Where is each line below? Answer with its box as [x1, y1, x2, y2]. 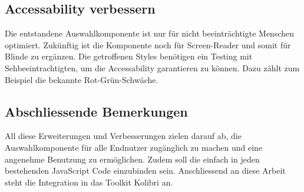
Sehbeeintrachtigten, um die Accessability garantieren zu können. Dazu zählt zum [5, 61, 300, 74]
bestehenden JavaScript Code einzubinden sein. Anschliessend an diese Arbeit [5, 164, 286, 177]
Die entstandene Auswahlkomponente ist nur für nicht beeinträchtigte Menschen [5, 27, 295, 39]
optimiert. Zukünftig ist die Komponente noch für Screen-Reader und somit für [5, 38, 291, 51]
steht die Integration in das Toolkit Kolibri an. [5, 176, 173, 188]
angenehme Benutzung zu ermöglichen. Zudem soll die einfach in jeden [5, 153, 260, 165]
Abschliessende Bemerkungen [5, 102, 188, 120]
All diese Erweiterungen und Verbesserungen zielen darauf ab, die [5, 130, 242, 142]
